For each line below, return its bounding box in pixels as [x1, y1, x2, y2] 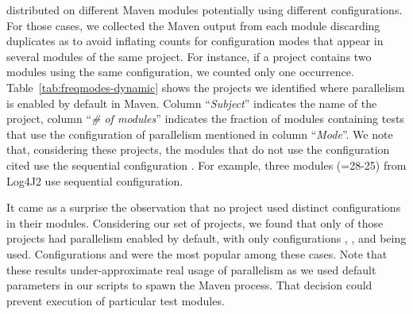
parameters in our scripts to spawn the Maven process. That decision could [6, 277, 372, 293]
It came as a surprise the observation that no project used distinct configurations [6, 199, 401, 216]
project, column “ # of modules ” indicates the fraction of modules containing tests [6, 110, 404, 127]
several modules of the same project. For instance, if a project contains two [6, 48, 372, 64]
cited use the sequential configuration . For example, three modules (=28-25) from [6, 156, 407, 173]
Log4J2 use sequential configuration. [6, 172, 183, 189]
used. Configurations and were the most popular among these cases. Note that [6, 245, 388, 262]
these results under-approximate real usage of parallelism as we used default [6, 261, 376, 278]
